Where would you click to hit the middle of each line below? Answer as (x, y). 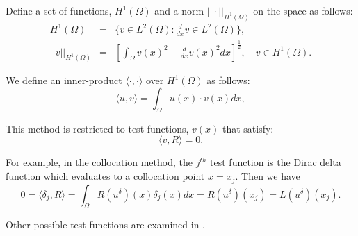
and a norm (179, 10)
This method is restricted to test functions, (97, 128)
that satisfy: (248, 128)
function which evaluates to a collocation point (105, 176)
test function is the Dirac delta (276, 162)
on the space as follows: (303, 10)
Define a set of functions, (59, 10)
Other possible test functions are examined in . (106, 225)
